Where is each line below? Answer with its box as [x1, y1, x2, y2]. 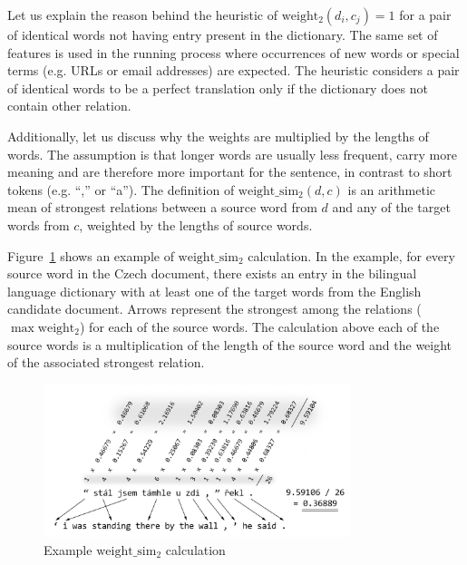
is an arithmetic [347, 180, 436, 199]
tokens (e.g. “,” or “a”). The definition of [7, 180, 235, 199]
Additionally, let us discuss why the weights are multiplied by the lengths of [7, 126, 429, 145]
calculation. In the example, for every [248, 246, 455, 265]
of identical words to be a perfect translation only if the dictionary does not [7, 78, 428, 97]
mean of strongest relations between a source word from [7, 198, 317, 217]
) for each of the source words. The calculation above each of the [79, 317, 440, 336]
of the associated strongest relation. [7, 353, 205, 372]
